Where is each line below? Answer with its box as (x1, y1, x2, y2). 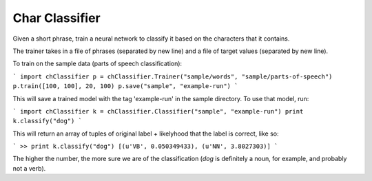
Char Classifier (12, 10, 101, 25)
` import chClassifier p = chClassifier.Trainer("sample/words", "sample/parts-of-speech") (12, 72, 333, 81)
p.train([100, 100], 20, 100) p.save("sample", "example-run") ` (12, 83, 238, 90)
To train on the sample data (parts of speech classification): (12, 59, 183, 68)
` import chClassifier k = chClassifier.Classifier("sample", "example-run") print (12, 107, 304, 115)
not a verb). (12, 164, 46, 172)
